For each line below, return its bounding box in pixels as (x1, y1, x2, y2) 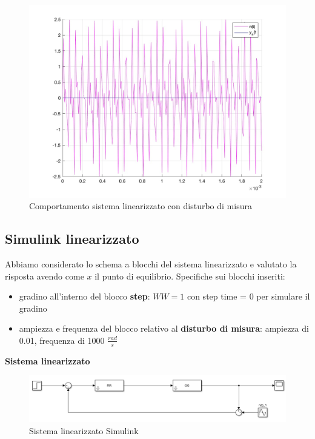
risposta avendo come (5, 269, 84, 282)
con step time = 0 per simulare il (187, 290, 310, 303)
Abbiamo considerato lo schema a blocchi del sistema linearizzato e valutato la (5, 257, 297, 270)
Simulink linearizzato (5, 229, 139, 248)
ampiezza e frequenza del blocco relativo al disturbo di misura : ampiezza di (19, 322, 309, 335)
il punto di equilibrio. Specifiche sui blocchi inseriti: (94, 269, 285, 282)
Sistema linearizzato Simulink (29, 424, 139, 437)
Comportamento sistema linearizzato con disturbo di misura (29, 199, 252, 212)
